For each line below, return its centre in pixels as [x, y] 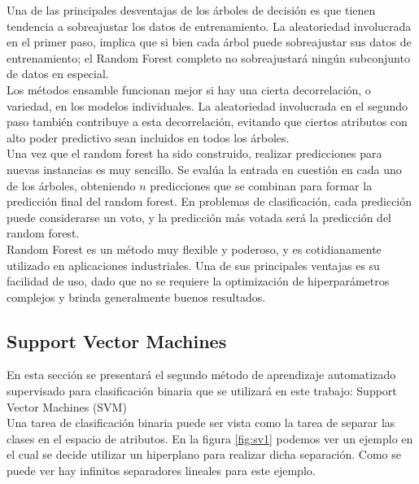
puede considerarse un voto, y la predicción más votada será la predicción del [199, 217]
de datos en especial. [58, 74]
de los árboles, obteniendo [71, 185]
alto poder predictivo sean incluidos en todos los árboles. [148, 137]
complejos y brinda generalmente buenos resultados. [136, 297]
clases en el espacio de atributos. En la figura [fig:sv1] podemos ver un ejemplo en [210, 438]
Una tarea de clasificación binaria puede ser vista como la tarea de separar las [201, 423]
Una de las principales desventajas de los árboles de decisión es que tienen [191, 10]
